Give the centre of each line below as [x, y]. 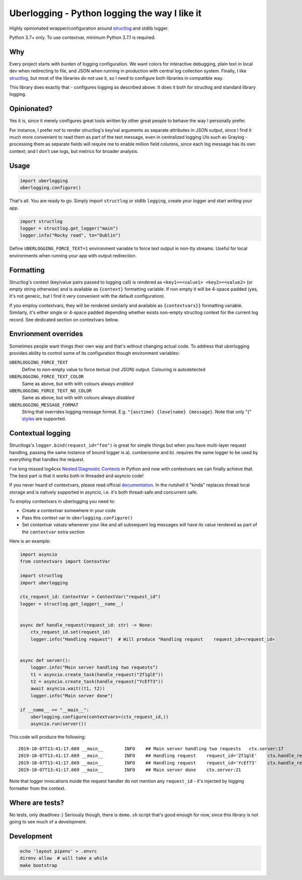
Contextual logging [40, 433]
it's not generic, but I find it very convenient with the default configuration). [87, 296]
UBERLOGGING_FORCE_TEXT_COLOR [47, 377]
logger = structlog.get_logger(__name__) [72, 604]
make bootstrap [39, 865]
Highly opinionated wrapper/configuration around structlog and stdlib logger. [89, 28]
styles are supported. [44, 419]
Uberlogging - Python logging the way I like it [105, 13]
